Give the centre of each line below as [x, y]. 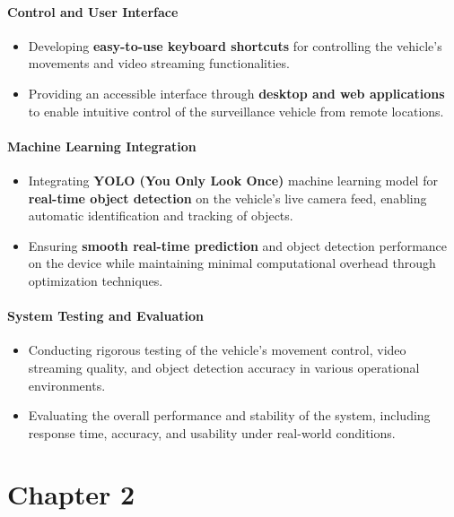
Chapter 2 [71, 494]
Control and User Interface [93, 11]
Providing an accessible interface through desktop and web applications [236, 93]
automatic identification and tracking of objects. [161, 215]
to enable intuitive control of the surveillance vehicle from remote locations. [236, 111]
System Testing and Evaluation [105, 316]
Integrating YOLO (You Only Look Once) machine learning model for [233, 180]
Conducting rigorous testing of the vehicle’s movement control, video [217, 350]
